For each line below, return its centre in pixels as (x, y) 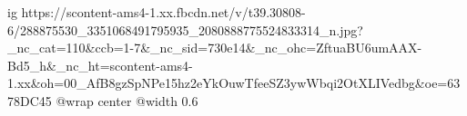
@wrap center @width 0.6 (127, 100)
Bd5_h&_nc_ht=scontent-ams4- (100, 65)
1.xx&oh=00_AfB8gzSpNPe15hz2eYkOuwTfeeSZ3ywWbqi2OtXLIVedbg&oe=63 (234, 83)
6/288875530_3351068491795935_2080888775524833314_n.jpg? (185, 29)
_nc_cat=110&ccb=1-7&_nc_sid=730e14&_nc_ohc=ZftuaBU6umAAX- (215, 48)
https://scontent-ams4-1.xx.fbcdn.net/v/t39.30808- (163, 12)
